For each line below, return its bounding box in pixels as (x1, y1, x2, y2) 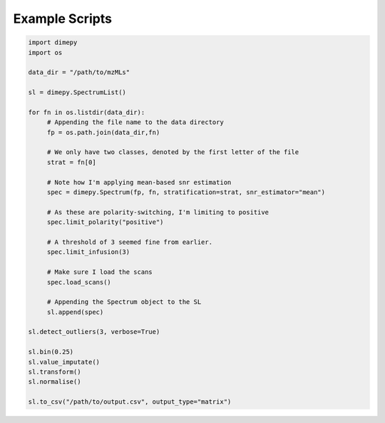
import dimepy (28, 39, 78, 46)
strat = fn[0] (46, 158, 96, 166)
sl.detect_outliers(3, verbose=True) (28, 328, 160, 336)
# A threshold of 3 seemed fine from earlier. (46, 238, 213, 246)
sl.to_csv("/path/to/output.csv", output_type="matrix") (28, 398, 232, 406)
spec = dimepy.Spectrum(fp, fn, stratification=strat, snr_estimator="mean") (46, 188, 326, 196)
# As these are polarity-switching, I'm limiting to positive (46, 208, 269, 216)
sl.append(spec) (46, 307, 104, 316)
